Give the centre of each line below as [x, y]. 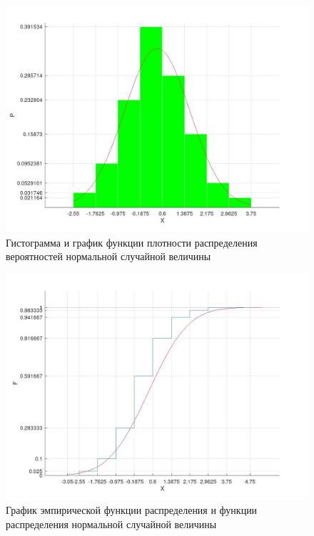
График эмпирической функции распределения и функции [132, 510]
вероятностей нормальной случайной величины [108, 256]
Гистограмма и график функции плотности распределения [132, 242]
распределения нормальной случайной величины [111, 524]
